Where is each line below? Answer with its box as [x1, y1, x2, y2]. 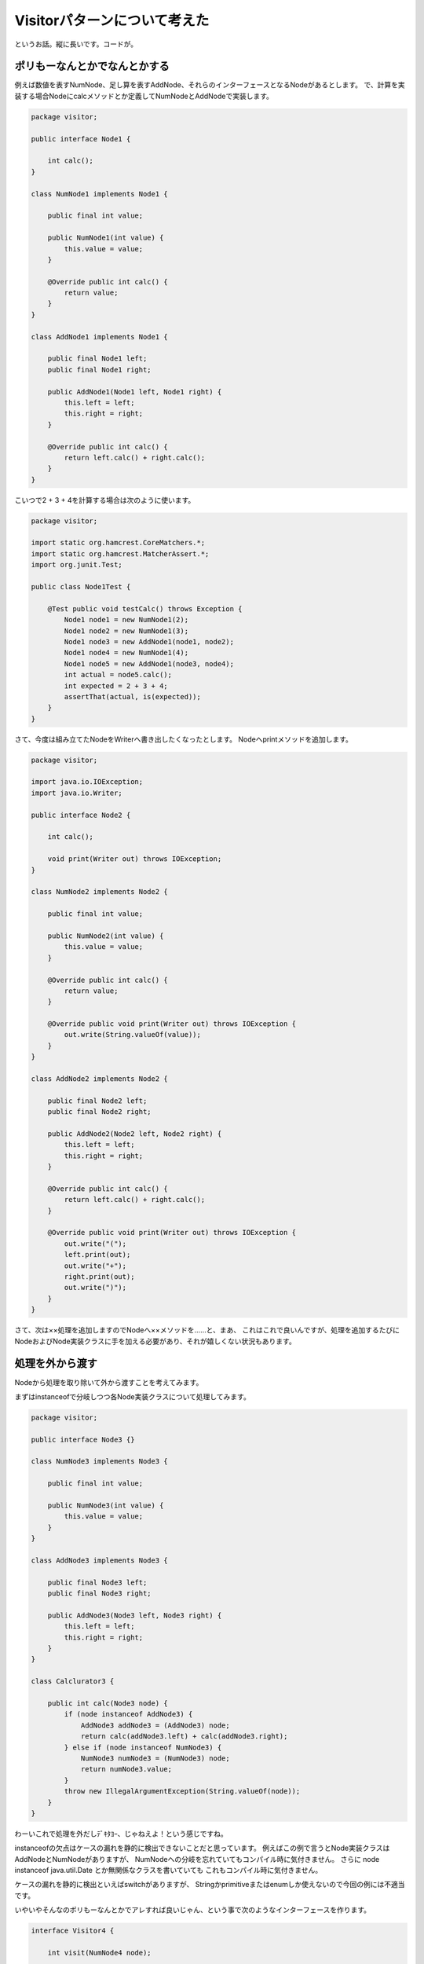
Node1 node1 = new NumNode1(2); [64, 615, 188, 625]
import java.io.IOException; [31, 778, 144, 786]
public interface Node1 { [31, 134, 131, 143]
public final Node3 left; [47, 1577, 148, 1587]
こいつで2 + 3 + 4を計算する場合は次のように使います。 [14, 495, 196, 504]
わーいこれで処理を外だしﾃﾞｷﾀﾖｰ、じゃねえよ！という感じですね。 [14, 1829, 228, 1838]
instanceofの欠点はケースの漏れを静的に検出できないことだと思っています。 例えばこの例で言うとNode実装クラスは [14, 1843, 390, 1853]
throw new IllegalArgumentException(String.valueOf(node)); [64, 1787, 301, 1796]
